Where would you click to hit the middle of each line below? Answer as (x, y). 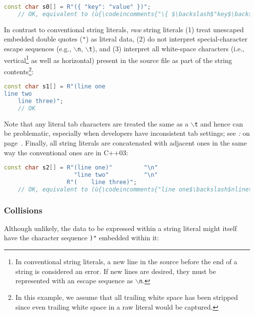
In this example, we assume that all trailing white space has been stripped (127, 297)
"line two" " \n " (116, 175)
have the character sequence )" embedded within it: (82, 238)
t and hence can (219, 123)
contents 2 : (19, 70)
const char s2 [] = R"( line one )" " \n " (81, 168)
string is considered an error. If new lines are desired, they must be (116, 271)
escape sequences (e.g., (38, 48)
